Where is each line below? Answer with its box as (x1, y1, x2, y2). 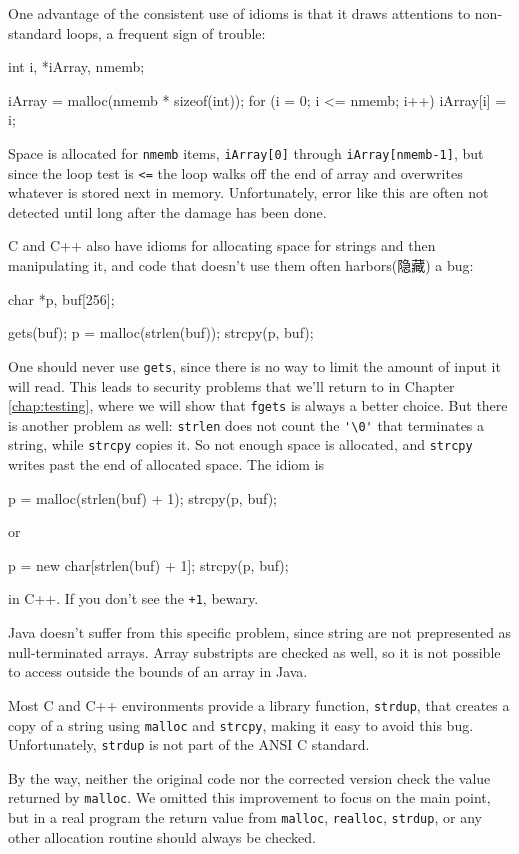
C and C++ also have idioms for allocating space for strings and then (8, 235, 436, 256)
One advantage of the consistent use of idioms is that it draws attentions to (8, 3, 471, 23)
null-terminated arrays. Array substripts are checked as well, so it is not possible (8, 641, 501, 662)
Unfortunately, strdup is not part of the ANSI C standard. (8, 734, 370, 755)
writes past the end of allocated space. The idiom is (8, 454, 325, 475)
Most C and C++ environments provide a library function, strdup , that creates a (8, 694, 510, 715)
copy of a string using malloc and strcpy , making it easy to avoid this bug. (8, 714, 474, 735)
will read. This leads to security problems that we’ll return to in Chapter (8, 375, 455, 396)
